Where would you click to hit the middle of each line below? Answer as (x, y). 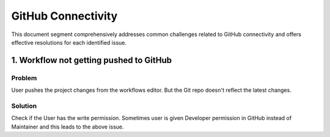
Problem (24, 78)
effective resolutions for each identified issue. (69, 42)
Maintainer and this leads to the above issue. (68, 127)
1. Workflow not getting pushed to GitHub (92, 60)
